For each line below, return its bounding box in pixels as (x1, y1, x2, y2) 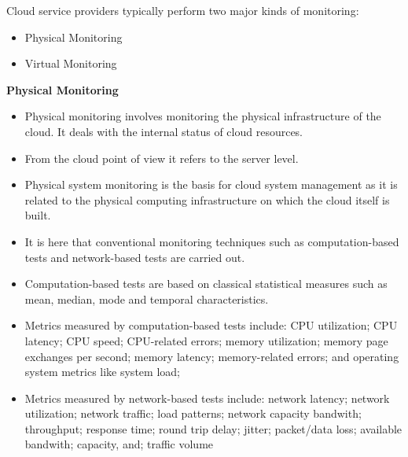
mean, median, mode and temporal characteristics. (24, 290, 269, 307)
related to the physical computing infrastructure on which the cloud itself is (24, 191, 390, 208)
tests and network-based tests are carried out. (24, 249, 245, 265)
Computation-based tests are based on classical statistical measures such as (24, 275, 388, 292)
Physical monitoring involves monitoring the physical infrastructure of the (24, 108, 381, 124)
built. (24, 207, 51, 223)
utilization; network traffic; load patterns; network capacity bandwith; (24, 405, 362, 422)
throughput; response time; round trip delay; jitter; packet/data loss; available (24, 420, 402, 437)
